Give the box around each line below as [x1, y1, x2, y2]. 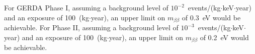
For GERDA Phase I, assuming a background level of [4, 2, 168, 12]
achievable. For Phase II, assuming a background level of [4, 22, 179, 33]
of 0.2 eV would [200, 32, 249, 42]
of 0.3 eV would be [182, 12, 241, 22]
